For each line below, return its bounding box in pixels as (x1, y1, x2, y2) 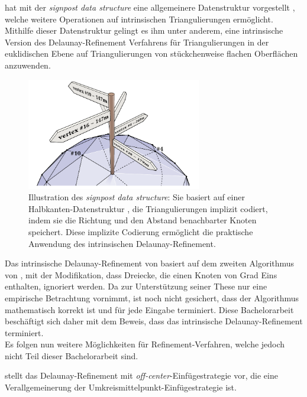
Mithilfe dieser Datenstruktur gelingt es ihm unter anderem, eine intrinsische (5, 24, 283, 37)
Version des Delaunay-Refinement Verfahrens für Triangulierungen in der (5, 35, 269, 48)
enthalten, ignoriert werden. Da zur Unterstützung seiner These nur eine (5, 280, 267, 292)
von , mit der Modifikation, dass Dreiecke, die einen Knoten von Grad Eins (5, 268, 277, 281)
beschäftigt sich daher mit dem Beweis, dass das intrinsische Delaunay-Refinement (5, 315, 303, 327)
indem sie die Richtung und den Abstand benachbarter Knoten (28, 214, 257, 226)
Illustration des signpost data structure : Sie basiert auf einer (28, 191, 245, 203)
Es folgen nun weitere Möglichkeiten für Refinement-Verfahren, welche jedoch (5, 338, 285, 350)
